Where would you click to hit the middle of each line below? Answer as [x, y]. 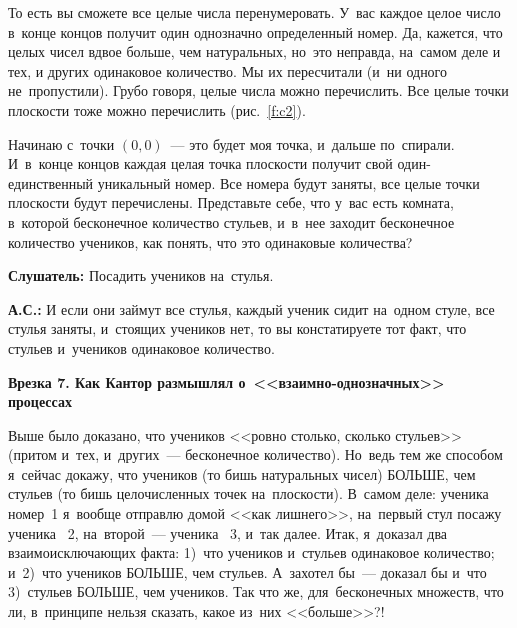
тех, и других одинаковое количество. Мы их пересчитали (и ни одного [228, 70]
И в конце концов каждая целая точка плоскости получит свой [200, 163]
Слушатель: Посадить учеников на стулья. [141, 275]
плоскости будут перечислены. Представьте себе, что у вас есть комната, [231, 202]
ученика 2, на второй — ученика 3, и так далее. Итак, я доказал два [228, 532]
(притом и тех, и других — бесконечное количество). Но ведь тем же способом [255, 454]
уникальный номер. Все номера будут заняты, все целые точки [288, 182]
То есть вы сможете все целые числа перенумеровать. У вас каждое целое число [254, 12]
